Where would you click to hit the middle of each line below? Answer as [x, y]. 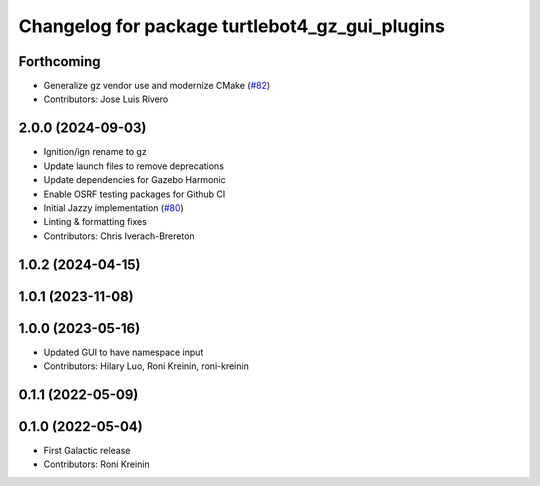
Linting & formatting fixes [95, 222]
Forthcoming [59, 61]
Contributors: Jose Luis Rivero [106, 99]
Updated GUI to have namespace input [123, 352]
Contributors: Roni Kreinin [96, 464]
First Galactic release [87, 450]
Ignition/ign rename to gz [95, 152]
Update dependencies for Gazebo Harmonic [134, 180]
